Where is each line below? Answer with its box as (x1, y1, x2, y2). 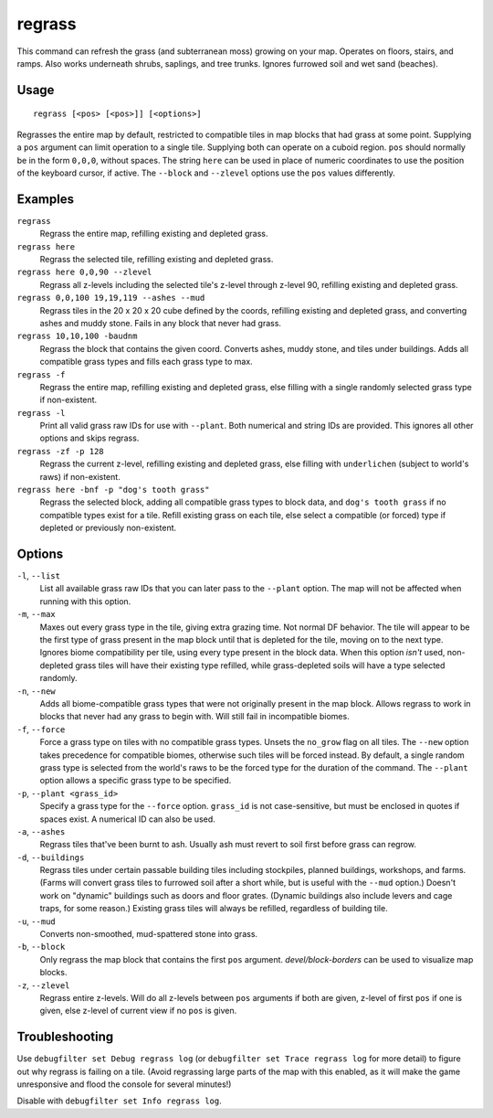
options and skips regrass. (39, 432, 140, 443)
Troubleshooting (16, 1029, 114, 1045)
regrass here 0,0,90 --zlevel (16, 267, 152, 278)
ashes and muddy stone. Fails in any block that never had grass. (39, 317, 282, 328)
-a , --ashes (16, 825, 66, 836)
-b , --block (16, 942, 66, 953)
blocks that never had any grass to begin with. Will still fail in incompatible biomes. (39, 711, 351, 722)
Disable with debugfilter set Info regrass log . (16, 1095, 223, 1106)
